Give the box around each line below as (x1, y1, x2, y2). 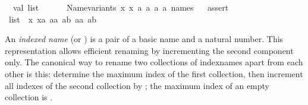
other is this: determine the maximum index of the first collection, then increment (5, 67, 303, 79)
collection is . (5, 91, 53, 103)
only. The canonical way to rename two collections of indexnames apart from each (5, 56, 303, 68)
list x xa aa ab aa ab (8, 12, 97, 25)
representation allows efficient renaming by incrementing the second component (5, 44, 294, 56)
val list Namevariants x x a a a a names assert (12, 1, 229, 13)
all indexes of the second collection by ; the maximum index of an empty (5, 79, 270, 91)
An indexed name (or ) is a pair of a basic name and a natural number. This (5, 33, 284, 45)
